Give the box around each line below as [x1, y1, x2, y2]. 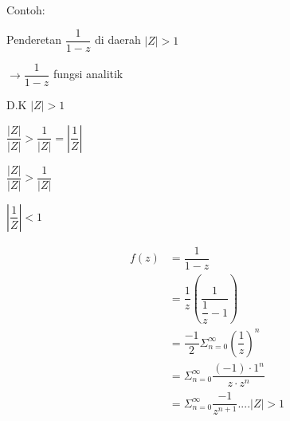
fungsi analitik [53, 65, 123, 82]
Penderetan [6, 31, 62, 48]
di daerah [95, 31, 141, 48]
